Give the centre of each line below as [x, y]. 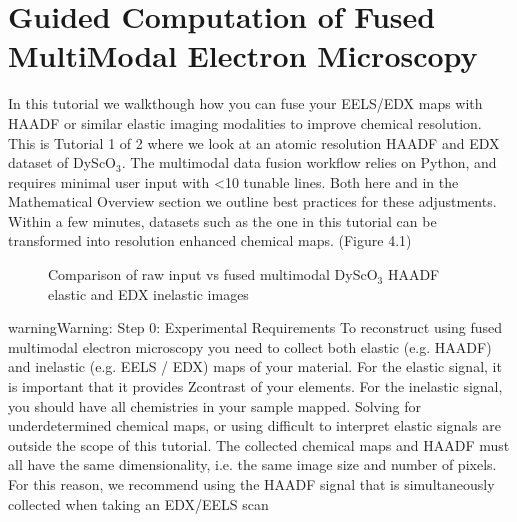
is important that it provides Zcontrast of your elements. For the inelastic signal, [255, 386]
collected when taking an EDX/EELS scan [138, 503]
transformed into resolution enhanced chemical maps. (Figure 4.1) [210, 240]
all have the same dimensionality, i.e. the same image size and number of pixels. [252, 464]
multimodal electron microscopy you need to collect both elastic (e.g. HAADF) [250, 346]
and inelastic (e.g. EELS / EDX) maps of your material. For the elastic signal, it [255, 366]
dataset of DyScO [62, 162]
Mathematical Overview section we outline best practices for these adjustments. [252, 201]
